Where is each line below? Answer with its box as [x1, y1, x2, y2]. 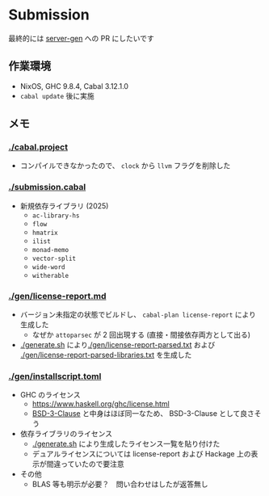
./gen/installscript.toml [8, 370, 102, 381]
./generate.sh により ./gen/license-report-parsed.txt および [19, 340, 216, 350]
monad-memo [32, 246, 69, 254]
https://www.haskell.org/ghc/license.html [32, 399, 170, 409]
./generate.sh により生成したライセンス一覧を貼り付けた [32, 439, 221, 449]
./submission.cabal [8, 182, 86, 193]
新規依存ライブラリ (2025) [19, 200, 109, 211]
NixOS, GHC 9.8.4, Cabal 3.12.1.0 [19, 81, 129, 90]
